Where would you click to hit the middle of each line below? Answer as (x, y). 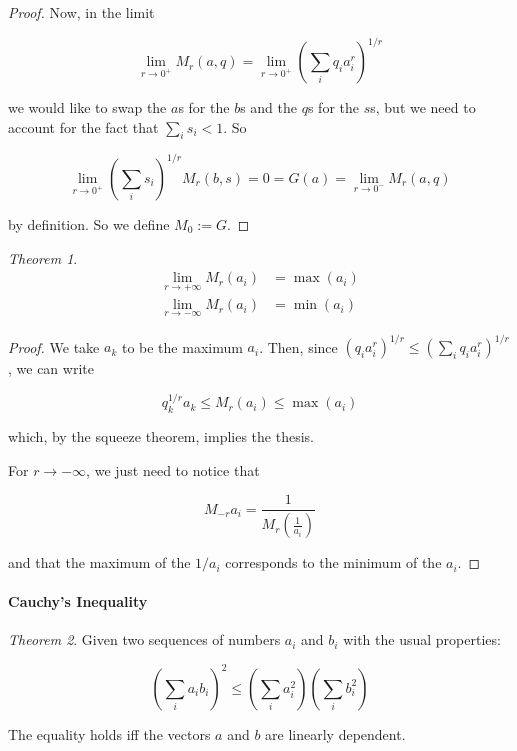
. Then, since (298, 346)
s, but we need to (423, 107)
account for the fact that (83, 126)
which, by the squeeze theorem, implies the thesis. (161, 436)
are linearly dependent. (335, 733)
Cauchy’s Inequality (78, 601)
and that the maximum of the (99, 562)
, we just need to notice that (173, 469)
